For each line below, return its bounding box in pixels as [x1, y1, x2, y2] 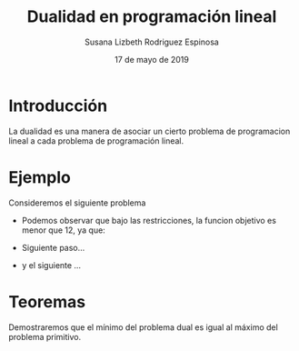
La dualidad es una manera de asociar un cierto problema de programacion [8, 125, 291, 136]
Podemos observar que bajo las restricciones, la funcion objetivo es [21, 215, 276, 226]
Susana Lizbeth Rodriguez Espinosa [85, 36, 219, 47]
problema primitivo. [8, 331, 82, 342]
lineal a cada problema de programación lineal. [8, 135, 184, 146]
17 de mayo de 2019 [114, 54, 190, 65]
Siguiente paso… [21, 242, 85, 253]
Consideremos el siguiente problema [8, 197, 146, 208]
